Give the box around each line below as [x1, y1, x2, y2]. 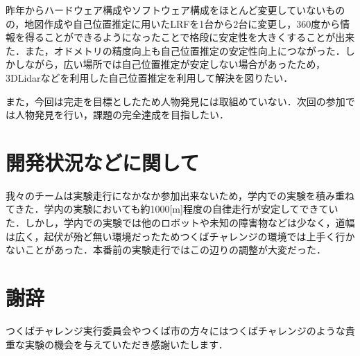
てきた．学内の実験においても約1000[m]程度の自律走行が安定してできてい [6, 202, 338, 216]
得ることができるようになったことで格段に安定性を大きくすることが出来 [24, 30, 355, 44]
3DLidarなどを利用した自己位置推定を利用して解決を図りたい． [6, 70, 293, 84]
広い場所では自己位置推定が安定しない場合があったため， [63, 57, 325, 71]
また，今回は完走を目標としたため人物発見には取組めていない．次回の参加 [6, 94, 345, 108]
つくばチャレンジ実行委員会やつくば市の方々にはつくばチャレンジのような [6, 323, 345, 337]
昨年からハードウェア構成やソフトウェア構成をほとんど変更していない [6, 3, 326, 17]
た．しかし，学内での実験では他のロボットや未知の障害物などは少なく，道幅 [6, 215, 355, 230]
